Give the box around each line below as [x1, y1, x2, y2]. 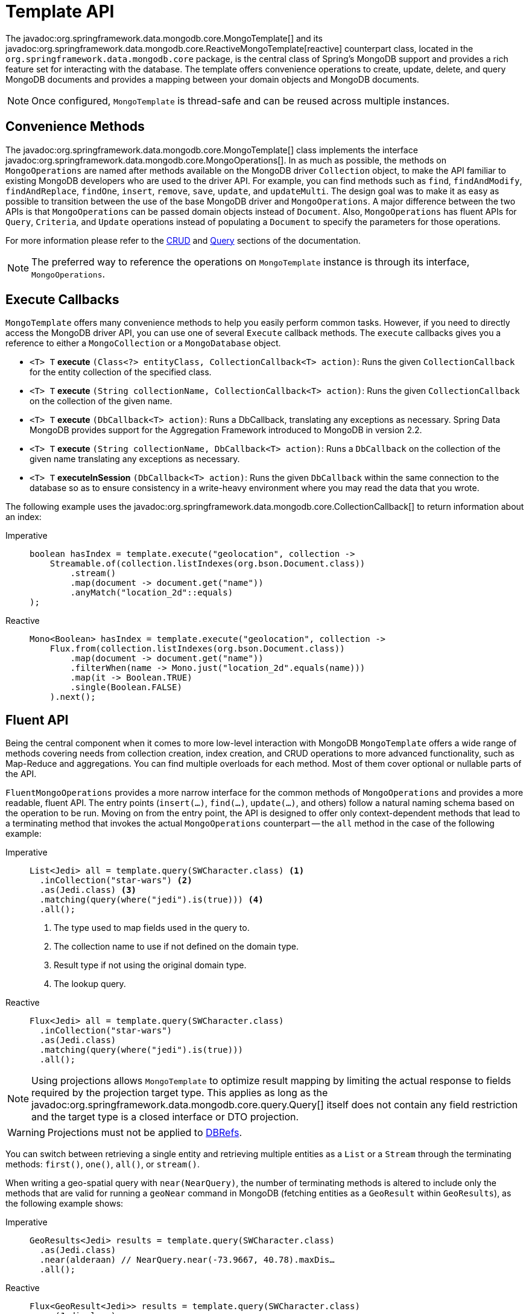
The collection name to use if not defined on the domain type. [54, 941, 299, 952]
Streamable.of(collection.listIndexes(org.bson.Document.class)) [49, 559, 366, 569]
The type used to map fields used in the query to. [54, 922, 250, 933]
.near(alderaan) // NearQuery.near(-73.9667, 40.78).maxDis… [39, 1255, 335, 1265]
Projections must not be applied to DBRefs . [47, 1126, 242, 1139]
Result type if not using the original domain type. [54, 960, 247, 971]
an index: [5, 512, 42, 522]
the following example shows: [5, 1198, 124, 1209]
